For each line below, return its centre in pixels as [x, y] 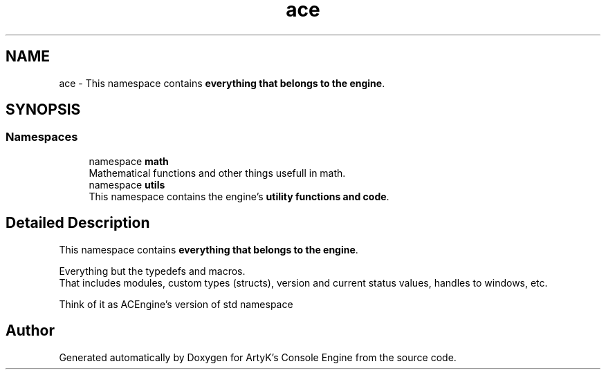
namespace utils [127, 184]
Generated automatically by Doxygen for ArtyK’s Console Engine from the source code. [258, 357]
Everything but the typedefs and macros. [152, 271]
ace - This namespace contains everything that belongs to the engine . [222, 83]
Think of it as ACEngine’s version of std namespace [176, 304]
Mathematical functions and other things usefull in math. [217, 173]
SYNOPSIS [43, 110]
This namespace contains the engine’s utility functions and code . [239, 196]
